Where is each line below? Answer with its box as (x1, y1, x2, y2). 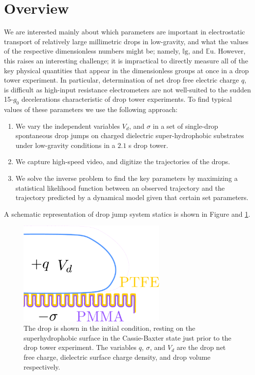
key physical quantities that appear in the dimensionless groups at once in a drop (4, 65, 249, 75)
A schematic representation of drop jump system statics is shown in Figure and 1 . (4, 208, 251, 219)
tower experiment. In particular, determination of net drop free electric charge (4, 75, 239, 85)
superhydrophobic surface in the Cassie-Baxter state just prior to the (24, 332, 231, 343)
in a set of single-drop (153, 120, 218, 131)
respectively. (24, 361, 60, 372)
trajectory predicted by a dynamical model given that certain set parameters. (15, 192, 249, 202)
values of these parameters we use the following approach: (4, 104, 178, 115)
